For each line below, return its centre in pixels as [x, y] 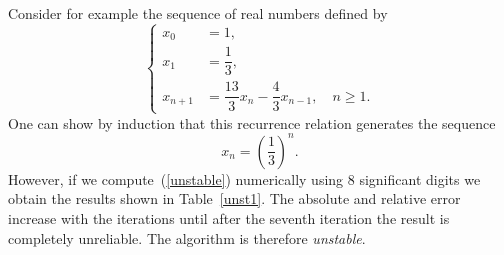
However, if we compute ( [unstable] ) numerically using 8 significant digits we [244, 178]
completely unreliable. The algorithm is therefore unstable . [187, 237]
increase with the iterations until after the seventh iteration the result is [229, 218]
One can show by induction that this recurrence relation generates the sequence [252, 122]
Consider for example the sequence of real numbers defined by [198, 13]
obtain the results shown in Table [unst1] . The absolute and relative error [234, 198]
